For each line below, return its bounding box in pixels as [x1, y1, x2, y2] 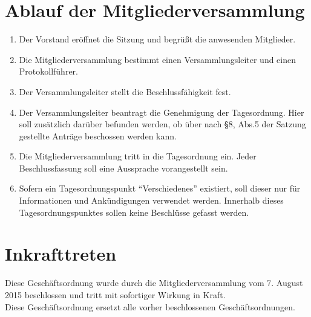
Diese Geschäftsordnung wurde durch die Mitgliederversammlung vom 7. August [5, 276, 303, 289]
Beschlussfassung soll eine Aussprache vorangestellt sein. [19, 161, 228, 174]
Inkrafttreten [5, 241, 117, 266]
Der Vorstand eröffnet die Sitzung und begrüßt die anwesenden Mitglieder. [19, 33, 296, 45]
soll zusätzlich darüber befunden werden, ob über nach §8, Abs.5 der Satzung [19, 118, 306, 130]
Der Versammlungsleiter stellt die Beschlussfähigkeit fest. [19, 85, 231, 98]
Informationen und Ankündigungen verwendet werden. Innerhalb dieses [19, 194, 284, 207]
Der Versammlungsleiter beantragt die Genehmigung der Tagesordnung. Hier [19, 105, 304, 118]
